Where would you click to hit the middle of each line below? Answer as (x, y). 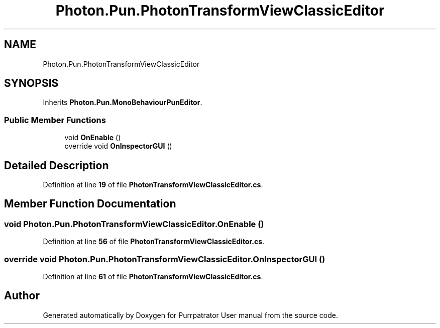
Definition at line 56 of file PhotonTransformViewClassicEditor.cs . (154, 242)
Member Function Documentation (90, 204)
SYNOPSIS (31, 83)
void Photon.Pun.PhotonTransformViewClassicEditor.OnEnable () (134, 224)
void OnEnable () (93, 138)
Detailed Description (57, 165)
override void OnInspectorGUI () (118, 146)
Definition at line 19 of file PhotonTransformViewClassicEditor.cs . (153, 185)
